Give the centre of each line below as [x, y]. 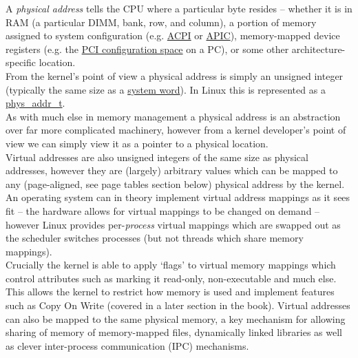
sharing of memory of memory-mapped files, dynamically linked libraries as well [174, 332]
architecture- [318, 49]
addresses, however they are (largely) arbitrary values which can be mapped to [172, 170]
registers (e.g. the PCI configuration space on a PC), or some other [147, 49]
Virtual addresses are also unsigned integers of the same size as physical [157, 157]
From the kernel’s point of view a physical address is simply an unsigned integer [175, 75]
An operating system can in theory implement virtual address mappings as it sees [178, 197]
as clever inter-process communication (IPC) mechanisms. [127, 345]
